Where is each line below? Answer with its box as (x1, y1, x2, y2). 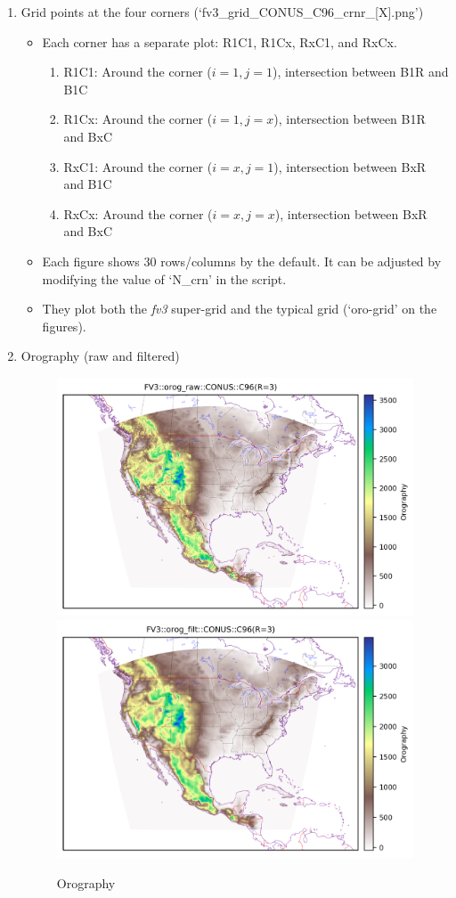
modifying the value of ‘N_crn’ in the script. (42, 269, 287, 288)
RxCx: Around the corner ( (63, 204, 213, 223)
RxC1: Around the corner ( (63, 157, 213, 176)
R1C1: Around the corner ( (63, 62, 212, 81)
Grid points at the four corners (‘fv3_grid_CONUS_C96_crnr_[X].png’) (20, 3, 424, 20)
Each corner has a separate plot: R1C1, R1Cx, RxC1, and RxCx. (42, 32, 397, 51)
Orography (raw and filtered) (20, 347, 180, 365)
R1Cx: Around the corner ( (63, 110, 213, 128)
